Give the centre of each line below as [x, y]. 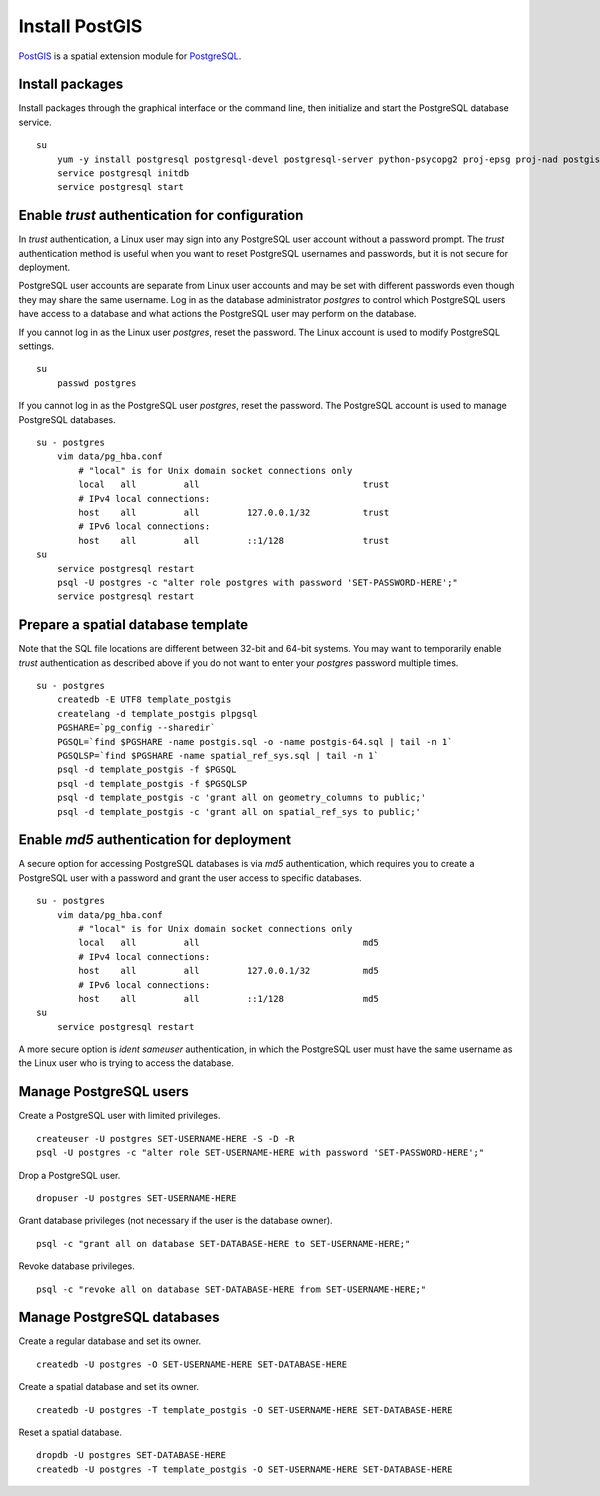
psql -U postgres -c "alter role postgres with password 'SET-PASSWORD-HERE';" [257, 582]
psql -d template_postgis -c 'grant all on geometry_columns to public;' [241, 798]
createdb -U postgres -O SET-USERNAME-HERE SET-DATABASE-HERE [192, 1364]
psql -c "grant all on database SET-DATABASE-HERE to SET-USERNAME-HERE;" [223, 1243]
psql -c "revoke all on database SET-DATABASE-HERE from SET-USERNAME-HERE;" [231, 1289]
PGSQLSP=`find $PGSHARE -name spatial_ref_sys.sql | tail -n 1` [217, 755]
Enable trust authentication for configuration [161, 215]
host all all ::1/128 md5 [228, 998]
